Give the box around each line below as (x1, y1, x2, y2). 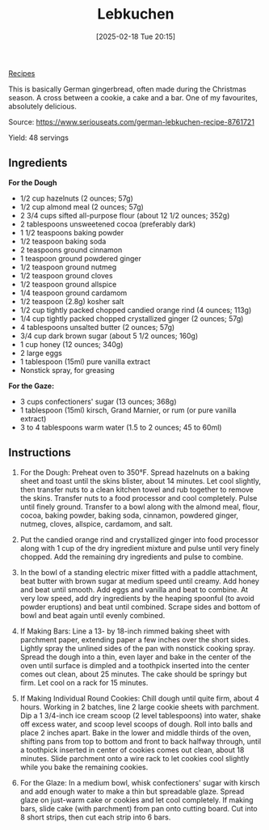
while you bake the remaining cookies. (19, 762, 149, 772)
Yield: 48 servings (8, 133, 69, 142)
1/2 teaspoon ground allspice (19, 279, 117, 289)
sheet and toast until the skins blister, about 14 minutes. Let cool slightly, (19, 476, 261, 485)
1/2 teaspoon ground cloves (19, 270, 113, 280)
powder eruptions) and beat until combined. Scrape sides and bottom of (19, 602, 261, 612)
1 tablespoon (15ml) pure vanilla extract (19, 357, 151, 366)
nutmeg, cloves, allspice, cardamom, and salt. (19, 519, 174, 528)
